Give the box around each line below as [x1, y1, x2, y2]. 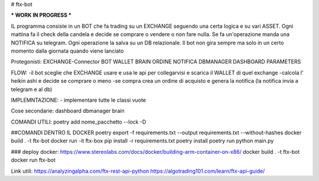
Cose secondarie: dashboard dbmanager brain [11, 107, 125, 115]
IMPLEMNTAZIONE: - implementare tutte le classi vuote [11, 96, 147, 104]
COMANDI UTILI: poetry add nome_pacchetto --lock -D [11, 118, 147, 125]
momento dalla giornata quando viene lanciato [11, 47, 124, 54]
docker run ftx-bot [11, 157, 56, 164]
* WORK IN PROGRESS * [11, 12, 72, 19]
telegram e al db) [11, 86, 53, 93]
